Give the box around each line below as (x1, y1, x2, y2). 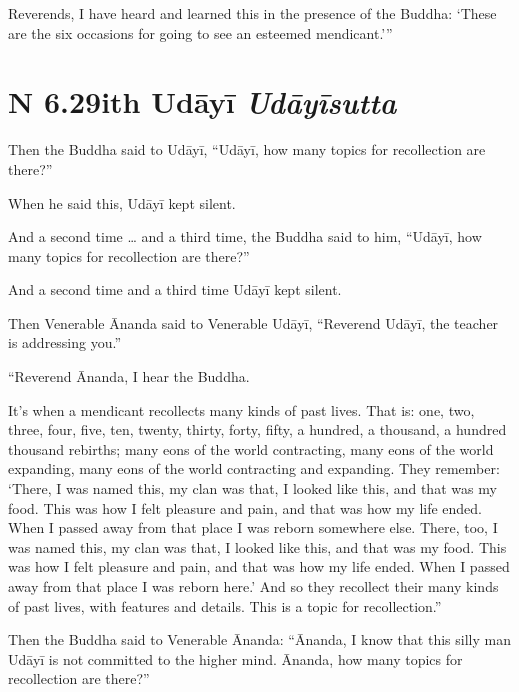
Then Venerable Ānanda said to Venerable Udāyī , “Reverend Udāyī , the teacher (8, 312, 499, 333)
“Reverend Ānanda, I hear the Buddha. (8, 366, 250, 387)
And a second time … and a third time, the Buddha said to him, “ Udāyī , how (8, 226, 482, 247)
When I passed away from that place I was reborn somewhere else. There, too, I (8, 517, 498, 538)
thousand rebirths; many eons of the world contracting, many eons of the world (8, 438, 494, 459)
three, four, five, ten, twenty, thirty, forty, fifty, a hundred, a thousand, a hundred (8, 419, 507, 440)
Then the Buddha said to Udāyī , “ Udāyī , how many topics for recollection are (8, 139, 486, 160)
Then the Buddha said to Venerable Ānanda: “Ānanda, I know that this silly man (8, 629, 511, 650)
